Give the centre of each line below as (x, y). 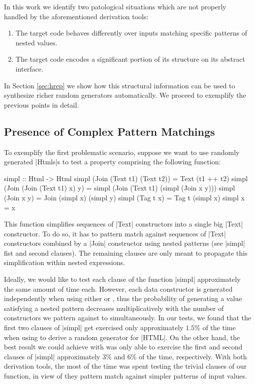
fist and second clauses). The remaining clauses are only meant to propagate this (126, 252)
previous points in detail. (42, 104)
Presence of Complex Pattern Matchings (110, 131)
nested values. (36, 42)
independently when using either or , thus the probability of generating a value (123, 298)
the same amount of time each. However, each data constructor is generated (118, 288)
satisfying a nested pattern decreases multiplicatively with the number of (114, 308)
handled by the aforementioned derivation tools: (76, 16)
